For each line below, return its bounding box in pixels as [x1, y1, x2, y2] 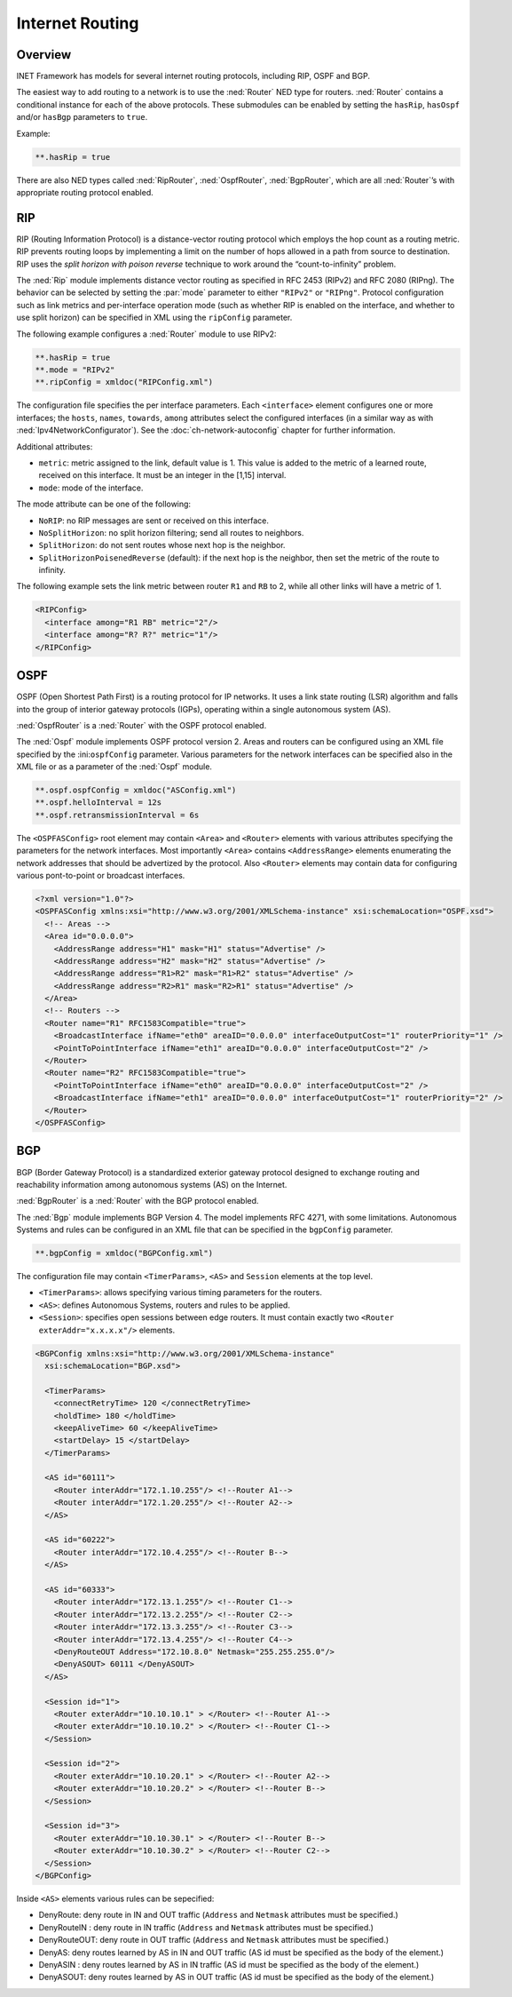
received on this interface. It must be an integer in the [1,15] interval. [38, 470, 287, 481]
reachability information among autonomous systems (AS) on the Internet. [16, 1179, 288, 1189]
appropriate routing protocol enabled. [16, 187, 154, 197]
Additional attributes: [16, 441, 93, 452]
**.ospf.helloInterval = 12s [35, 798, 162, 808]
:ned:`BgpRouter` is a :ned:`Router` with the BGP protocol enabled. [16, 1196, 259, 1206]
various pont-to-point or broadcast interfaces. [16, 870, 185, 880]
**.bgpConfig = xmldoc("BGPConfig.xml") [35, 1248, 213, 1259]
